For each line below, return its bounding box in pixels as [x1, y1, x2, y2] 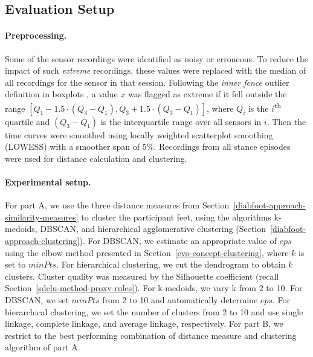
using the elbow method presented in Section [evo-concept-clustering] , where [5, 246, 289, 259]
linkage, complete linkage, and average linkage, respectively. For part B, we [5, 317, 283, 330]
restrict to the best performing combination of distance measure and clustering [5, 329, 297, 341]
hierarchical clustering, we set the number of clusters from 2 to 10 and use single [5, 305, 303, 318]
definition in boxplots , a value [5, 88, 118, 100]
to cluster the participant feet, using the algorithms [81, 210, 271, 223]
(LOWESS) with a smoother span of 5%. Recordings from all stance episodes [5, 140, 291, 153]
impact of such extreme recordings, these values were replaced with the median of [5, 64, 306, 77]
